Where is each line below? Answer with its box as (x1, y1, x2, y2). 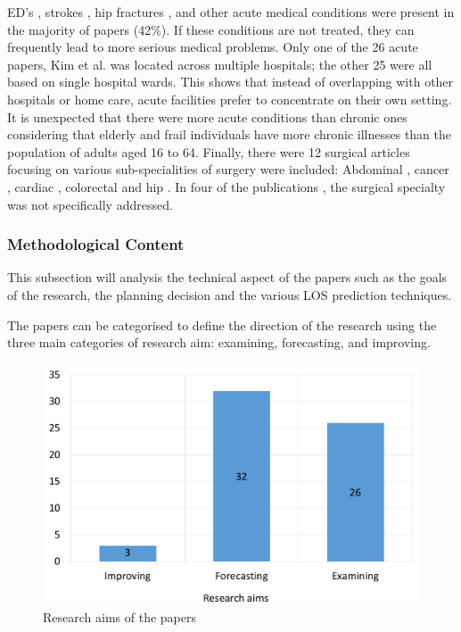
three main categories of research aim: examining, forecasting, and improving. (7, 333, 431, 352)
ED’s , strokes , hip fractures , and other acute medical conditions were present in (7, 3, 455, 21)
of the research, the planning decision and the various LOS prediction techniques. (7, 285, 452, 304)
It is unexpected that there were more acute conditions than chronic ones (7, 107, 407, 126)
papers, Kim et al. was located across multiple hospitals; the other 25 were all (7, 54, 432, 73)
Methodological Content (7, 233, 185, 255)
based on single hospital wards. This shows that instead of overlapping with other (7, 72, 454, 91)
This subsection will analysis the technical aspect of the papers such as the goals (7, 268, 448, 287)
